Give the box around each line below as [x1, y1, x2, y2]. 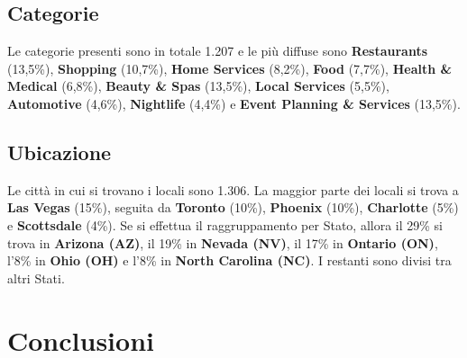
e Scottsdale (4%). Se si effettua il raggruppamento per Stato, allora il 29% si [7, 215, 443, 234]
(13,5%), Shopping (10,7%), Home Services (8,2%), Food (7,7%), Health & [7, 58, 453, 77]
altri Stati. [7, 268, 65, 287]
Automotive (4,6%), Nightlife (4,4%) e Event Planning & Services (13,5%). [7, 94, 461, 112]
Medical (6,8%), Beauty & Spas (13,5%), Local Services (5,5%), [7, 76, 389, 95]
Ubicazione [7, 138, 112, 166]
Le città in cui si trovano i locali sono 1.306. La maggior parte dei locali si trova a [7, 180, 459, 199]
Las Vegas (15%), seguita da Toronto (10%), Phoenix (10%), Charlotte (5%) [7, 198, 459, 217]
